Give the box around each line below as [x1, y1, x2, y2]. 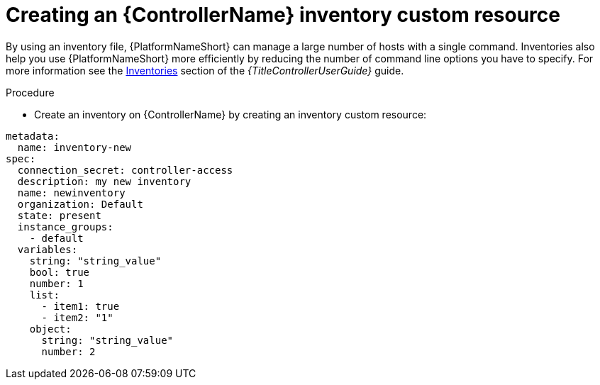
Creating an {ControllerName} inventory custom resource [6, 3, 560, 27]
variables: [17, 243, 78, 255]
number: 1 [29, 277, 84, 289]
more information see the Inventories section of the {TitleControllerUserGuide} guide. [6, 64, 404, 77]
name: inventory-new [17, 141, 132, 153]
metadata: [6, 130, 60, 142]
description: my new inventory [17, 175, 191, 187]
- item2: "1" [41, 311, 113, 323]
